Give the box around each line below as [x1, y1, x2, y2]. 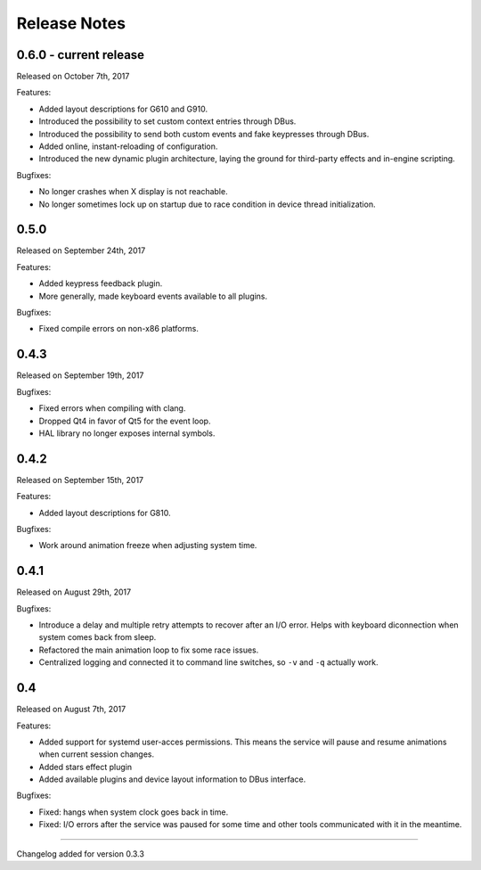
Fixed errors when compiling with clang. [38, 403, 186, 414]
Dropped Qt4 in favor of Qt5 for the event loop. [38, 415, 211, 426]
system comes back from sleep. [38, 632, 157, 643]
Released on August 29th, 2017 [16, 587, 132, 597]
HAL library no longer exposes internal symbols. [38, 428, 216, 439]
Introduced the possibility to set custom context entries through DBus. [38, 116, 297, 127]
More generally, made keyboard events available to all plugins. [38, 291, 268, 301]
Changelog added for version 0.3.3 [16, 848, 144, 859]
